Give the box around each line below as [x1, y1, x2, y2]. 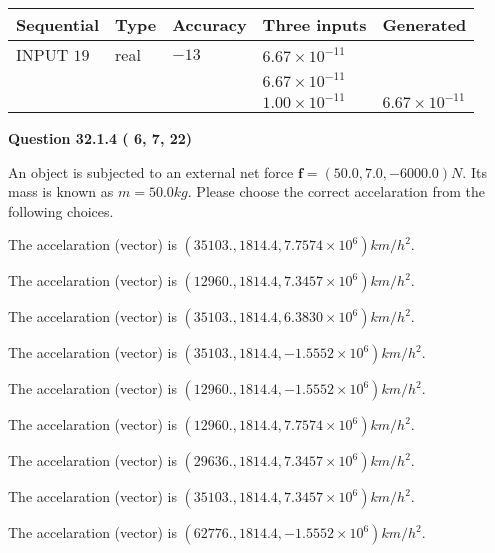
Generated [382, 13, 467, 36]
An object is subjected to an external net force [8, 161, 294, 182]
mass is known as [8, 181, 114, 202]
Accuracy [172, 13, 247, 36]
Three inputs [262, 13, 367, 36]
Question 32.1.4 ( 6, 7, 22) [8, 128, 193, 148]
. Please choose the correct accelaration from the [187, 181, 485, 202]
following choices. [8, 200, 114, 221]
